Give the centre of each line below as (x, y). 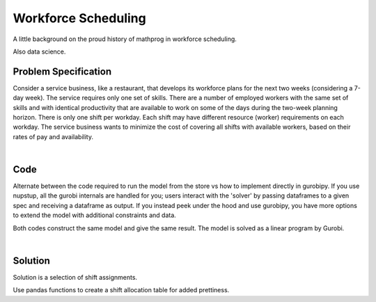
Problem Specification (62, 71)
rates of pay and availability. (53, 136)
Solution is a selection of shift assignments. (75, 277)
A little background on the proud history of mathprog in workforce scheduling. (125, 39)
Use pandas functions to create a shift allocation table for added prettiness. (121, 290)
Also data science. (39, 51)
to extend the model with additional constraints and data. (95, 215)
